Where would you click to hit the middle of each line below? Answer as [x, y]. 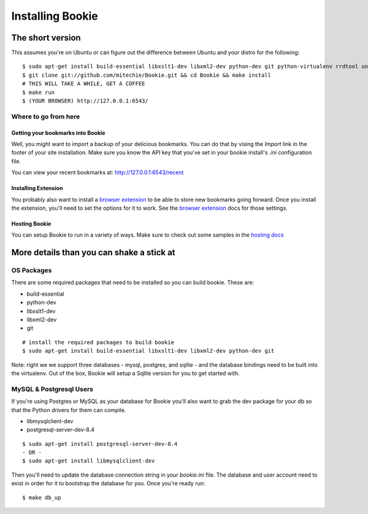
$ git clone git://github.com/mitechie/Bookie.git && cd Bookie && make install [147, 75]
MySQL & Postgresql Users [52, 389]
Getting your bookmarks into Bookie [58, 132]
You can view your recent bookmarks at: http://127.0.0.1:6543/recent [98, 172]
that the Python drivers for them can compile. [69, 410]
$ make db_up [42, 497]
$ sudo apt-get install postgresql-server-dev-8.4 [100, 444]
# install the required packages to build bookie [98, 342]
